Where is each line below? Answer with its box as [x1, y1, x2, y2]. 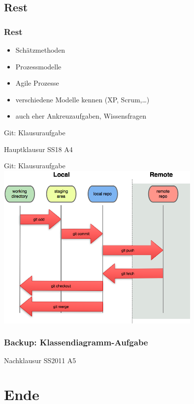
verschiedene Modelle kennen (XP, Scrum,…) [15, 94, 150, 104]
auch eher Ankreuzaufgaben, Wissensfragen [15, 111, 146, 121]
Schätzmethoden [15, 45, 65, 55]
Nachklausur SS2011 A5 [4, 355, 76, 366]
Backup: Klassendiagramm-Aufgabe [4, 336, 148, 348]
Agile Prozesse [15, 78, 59, 88]
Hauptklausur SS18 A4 [4, 144, 73, 154]
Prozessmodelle [15, 61, 62, 71]
